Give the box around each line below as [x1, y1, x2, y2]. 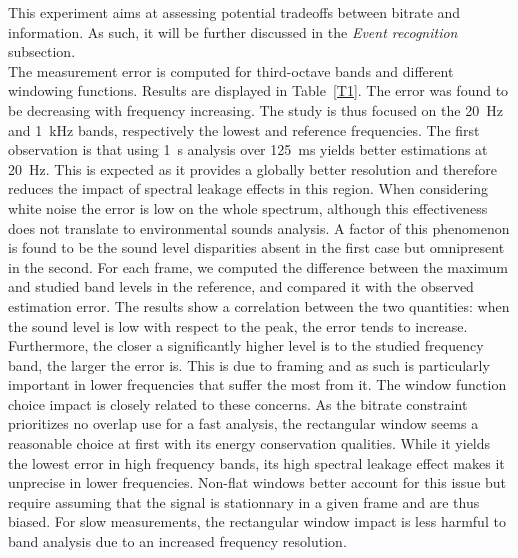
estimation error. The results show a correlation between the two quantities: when [8, 295, 510, 316]
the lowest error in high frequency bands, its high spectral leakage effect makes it [8, 452, 505, 473]
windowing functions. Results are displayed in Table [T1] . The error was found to [8, 80, 509, 101]
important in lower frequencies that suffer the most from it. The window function [8, 374, 507, 395]
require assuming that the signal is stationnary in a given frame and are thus [8, 491, 480, 512]
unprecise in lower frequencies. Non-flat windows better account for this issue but [8, 472, 507, 493]
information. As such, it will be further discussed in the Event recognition [8, 21, 458, 42]
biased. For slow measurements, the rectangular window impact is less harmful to [8, 511, 506, 532]
